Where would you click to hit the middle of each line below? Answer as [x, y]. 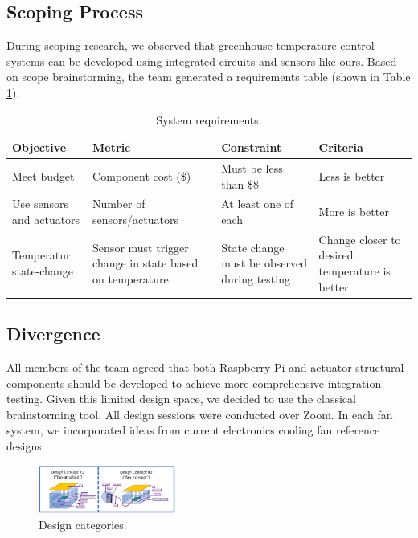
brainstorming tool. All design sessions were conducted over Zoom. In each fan [200, 414]
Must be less [252, 168]
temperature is [354, 271]
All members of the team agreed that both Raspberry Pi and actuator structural [205, 367]
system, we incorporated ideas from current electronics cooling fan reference [193, 430]
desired [336, 255]
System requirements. [209, 119]
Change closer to [360, 239]
